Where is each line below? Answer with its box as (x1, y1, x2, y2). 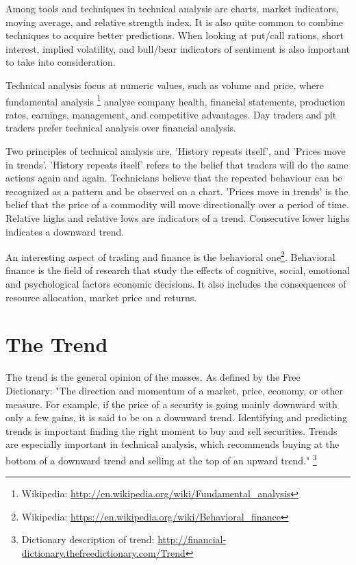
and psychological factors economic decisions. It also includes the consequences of (5, 277, 346, 290)
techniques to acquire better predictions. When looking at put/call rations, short (5, 28, 344, 42)
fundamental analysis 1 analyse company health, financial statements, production (5, 92, 346, 108)
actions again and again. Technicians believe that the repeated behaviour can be (5, 171, 342, 185)
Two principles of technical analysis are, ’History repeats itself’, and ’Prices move (5, 144, 346, 158)
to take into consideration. (5, 55, 116, 69)
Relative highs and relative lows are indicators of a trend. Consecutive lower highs (5, 210, 350, 225)
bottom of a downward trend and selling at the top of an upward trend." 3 (5, 451, 317, 467)
